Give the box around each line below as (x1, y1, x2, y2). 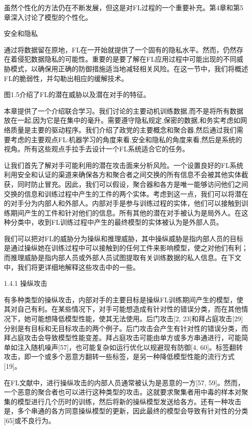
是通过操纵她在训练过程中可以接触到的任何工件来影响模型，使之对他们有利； (4, 243, 248, 253)
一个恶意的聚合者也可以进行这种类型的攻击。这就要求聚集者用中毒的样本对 (4, 387, 241, 397)
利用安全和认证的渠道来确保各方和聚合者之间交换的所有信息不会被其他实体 (4, 169, 241, 180)
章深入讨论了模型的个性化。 (4, 12, 92, 22)
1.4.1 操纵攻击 (4, 278, 47, 288)
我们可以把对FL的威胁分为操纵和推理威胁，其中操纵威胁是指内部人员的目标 (4, 233, 243, 243)
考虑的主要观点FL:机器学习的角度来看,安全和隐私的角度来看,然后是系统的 (10, 134, 242, 144)
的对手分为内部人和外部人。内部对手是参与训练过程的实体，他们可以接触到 (4, 198, 241, 208)
